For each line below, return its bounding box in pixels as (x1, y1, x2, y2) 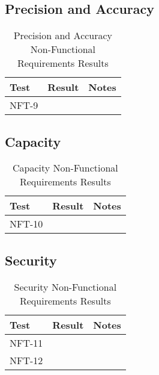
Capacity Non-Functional (12, 161, 118, 175)
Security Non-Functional (14, 279, 117, 294)
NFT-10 (10, 217, 43, 231)
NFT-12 (10, 353, 43, 367)
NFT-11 (10, 335, 43, 350)
